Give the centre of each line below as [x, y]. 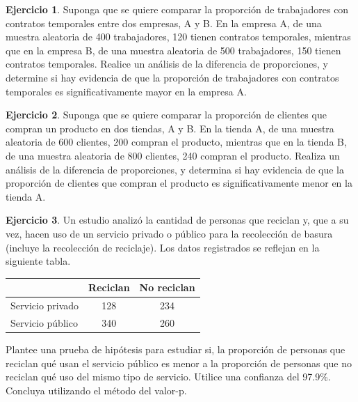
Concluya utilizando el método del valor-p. [96, 390]
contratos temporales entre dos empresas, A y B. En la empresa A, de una [164, 23]
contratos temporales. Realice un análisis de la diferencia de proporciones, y [167, 64]
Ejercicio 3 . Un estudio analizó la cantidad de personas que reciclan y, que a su [177, 220]
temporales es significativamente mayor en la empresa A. [126, 91]
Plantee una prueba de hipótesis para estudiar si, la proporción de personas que [176, 349]
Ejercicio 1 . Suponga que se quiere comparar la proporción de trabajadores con [177, 9]
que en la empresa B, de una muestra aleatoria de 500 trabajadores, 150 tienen [173, 50]
